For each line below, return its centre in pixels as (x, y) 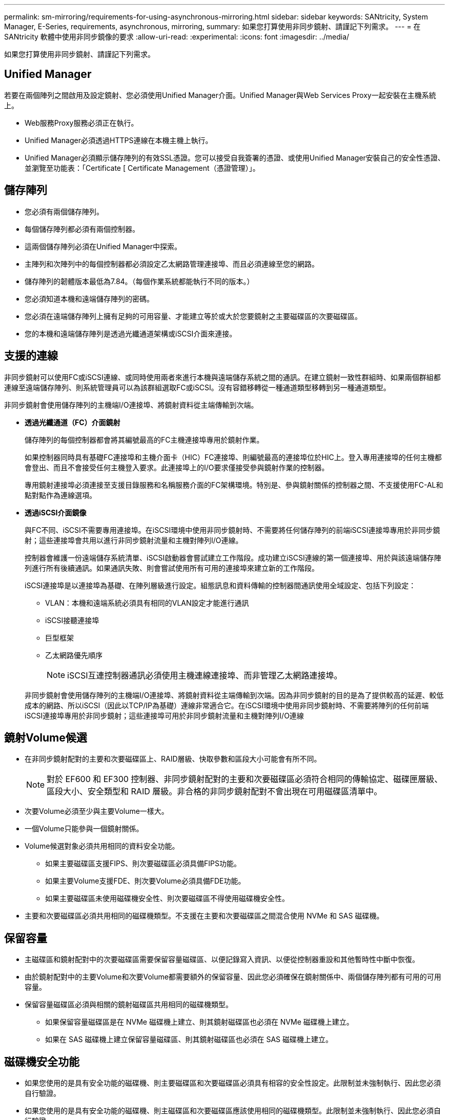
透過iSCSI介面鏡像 (56, 512)
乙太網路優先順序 (74, 655)
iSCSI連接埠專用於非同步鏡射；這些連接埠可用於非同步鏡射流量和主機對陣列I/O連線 (164, 715)
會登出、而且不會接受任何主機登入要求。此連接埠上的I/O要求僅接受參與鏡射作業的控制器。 (177, 467)
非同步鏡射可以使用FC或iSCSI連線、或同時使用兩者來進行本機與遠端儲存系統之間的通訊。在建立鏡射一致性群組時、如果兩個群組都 (222, 377)
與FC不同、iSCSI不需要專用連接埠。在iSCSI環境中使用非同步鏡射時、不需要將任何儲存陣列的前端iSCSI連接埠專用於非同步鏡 (232, 530)
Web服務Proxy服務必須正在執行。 (81, 123)
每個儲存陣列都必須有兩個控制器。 (82, 229)
